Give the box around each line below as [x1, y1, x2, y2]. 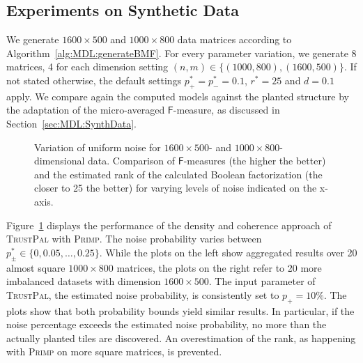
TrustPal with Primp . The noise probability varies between [6, 231, 262, 246]
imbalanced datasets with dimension [6, 274, 161, 288]
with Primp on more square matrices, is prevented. [6, 344, 222, 359]
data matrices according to [177, 32, 292, 47]
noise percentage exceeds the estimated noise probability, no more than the [6, 317, 327, 332]
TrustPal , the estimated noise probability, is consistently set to [6, 287, 279, 302]
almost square [6, 260, 65, 275]
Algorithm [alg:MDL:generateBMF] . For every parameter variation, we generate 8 [6, 45, 357, 60]
